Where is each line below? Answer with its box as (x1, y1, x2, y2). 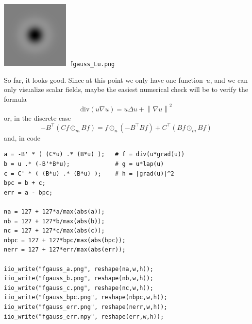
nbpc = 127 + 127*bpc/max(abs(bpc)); (4, 236, 126, 244)
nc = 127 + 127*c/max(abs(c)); (4, 227, 105, 234)
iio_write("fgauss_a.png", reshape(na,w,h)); (4, 265, 153, 272)
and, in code (4, 132, 41, 143)
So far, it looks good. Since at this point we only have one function (4, 74, 203, 85)
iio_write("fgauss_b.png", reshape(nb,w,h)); (4, 275, 153, 282)
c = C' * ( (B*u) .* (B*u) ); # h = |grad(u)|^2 (4, 170, 174, 177)
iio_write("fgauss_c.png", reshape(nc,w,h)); (4, 284, 153, 291)
